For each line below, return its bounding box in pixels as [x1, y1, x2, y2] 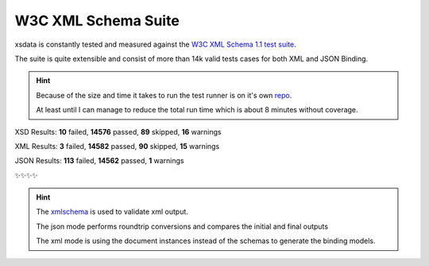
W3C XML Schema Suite [14, 12, 180, 29]
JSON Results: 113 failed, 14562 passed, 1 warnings [14, 156, 184, 165]
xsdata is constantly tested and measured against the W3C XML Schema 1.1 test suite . [14, 40, 297, 49]
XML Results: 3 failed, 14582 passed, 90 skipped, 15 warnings [14, 141, 220, 150]
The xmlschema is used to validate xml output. [36, 207, 188, 217]
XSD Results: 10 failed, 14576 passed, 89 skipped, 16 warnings [14, 127, 222, 136]
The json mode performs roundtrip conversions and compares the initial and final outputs [36, 222, 329, 231]
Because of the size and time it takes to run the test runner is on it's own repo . [36, 90, 292, 100]
